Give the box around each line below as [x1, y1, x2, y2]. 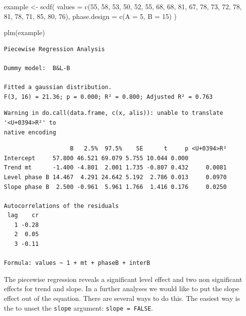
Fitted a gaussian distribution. [4, 84, 112, 91]
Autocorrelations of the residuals [4, 202, 119, 209]
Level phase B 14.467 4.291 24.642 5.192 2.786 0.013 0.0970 [4, 173, 227, 181]
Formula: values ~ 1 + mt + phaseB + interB [4, 260, 150, 267]
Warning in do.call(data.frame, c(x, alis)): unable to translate [4, 110, 224, 117]
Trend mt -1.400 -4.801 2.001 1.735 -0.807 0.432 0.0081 [4, 164, 227, 171]
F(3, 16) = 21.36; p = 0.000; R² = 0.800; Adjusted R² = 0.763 [4, 93, 213, 100]
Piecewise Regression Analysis [4, 45, 105, 53]
